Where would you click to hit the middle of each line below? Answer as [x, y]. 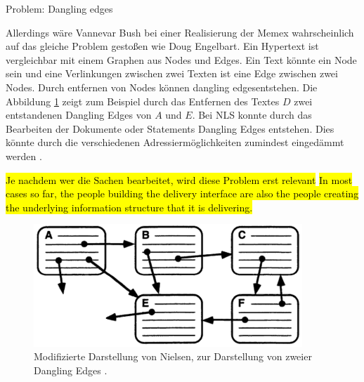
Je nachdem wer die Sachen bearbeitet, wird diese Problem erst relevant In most [179, 179]
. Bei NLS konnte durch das [252, 115]
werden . [24, 156]
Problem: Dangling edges [59, 8]
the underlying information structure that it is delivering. [129, 207]
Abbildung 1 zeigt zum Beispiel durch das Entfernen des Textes [143, 101]
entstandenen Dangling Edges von [79, 115]
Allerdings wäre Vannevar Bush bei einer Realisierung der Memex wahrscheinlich [180, 32]
